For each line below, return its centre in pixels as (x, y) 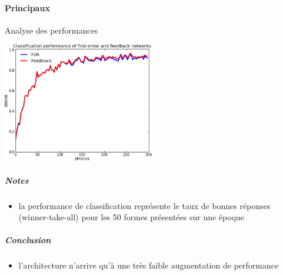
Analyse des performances (51, 30)
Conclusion (28, 240)
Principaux (27, 7)
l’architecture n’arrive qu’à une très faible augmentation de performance (149, 265)
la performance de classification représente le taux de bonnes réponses (144, 205)
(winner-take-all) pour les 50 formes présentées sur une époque (131, 217)
